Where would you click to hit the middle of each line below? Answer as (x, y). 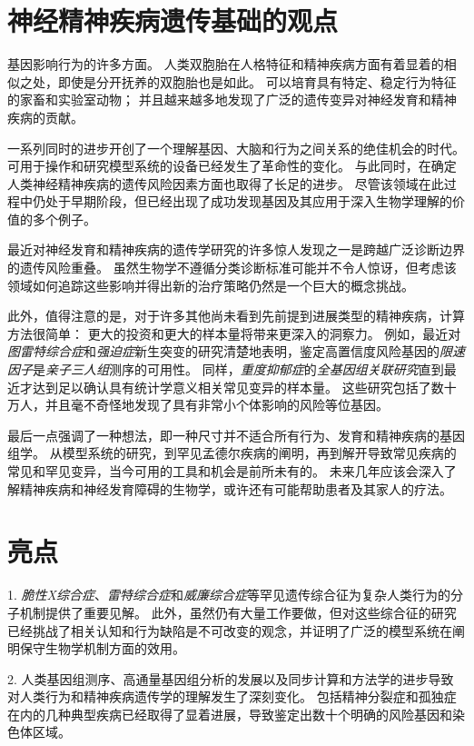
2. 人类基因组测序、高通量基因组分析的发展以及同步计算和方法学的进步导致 (231, 678)
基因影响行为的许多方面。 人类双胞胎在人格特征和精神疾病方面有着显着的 (226, 64)
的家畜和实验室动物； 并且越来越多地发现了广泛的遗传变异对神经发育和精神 (232, 99)
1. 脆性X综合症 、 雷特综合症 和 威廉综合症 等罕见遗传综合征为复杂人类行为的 (229, 595)
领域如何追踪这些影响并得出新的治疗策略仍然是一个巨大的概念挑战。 (211, 285)
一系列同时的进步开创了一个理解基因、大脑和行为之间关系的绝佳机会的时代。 (236, 148)
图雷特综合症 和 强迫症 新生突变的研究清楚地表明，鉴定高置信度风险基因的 (223, 351)
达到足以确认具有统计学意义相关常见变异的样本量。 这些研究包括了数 (238, 387)
